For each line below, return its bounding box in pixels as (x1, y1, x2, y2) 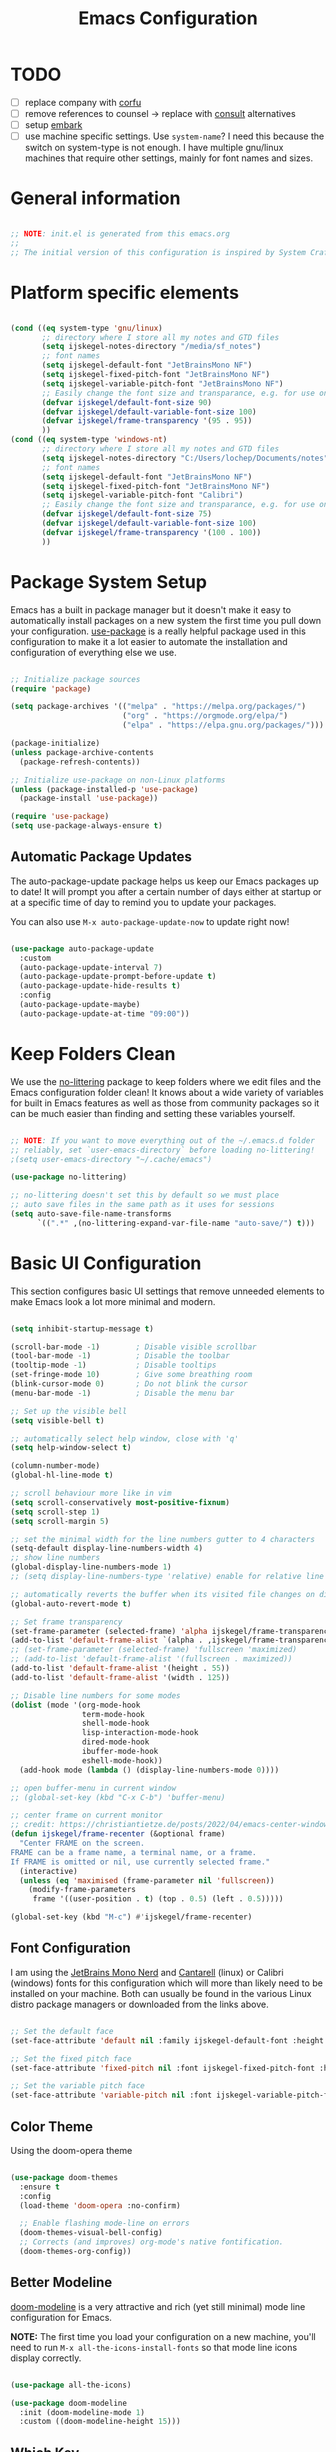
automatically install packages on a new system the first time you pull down (10, 614, 322, 626)
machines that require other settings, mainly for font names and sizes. (24, 152, 313, 164)
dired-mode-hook (81, 1737, 150, 1747)
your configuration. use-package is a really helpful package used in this (10, 625, 307, 637)
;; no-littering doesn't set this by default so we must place (10, 1190, 280, 1201)
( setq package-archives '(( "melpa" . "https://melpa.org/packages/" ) (10, 702, 307, 712)
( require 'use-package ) (10, 812, 110, 822)
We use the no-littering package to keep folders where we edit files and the (10, 1075, 322, 1087)
